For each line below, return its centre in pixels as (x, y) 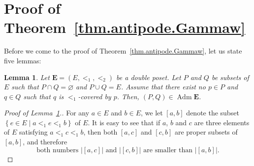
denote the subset (213, 113)
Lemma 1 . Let (27, 77)
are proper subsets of (206, 132)
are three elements (222, 122)
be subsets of (230, 77)
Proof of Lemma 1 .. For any (47, 113)
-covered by (95, 96)
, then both (100, 132)
